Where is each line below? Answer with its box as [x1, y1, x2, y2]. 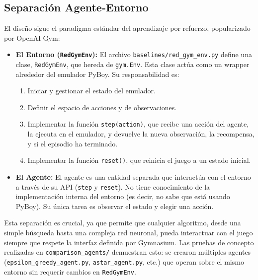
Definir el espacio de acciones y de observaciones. [27, 102, 177, 112]
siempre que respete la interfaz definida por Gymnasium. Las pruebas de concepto [4, 237, 254, 247]
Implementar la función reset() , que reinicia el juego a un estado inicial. [27, 155, 251, 165]
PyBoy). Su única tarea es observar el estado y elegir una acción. [15, 201, 214, 211]
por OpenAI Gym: [4, 32, 60, 43]
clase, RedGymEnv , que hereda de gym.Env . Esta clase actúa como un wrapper [15, 59, 250, 70]
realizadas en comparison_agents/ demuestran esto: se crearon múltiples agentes [4, 247, 251, 257]
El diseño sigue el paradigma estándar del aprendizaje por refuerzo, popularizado [4, 23, 251, 33]
